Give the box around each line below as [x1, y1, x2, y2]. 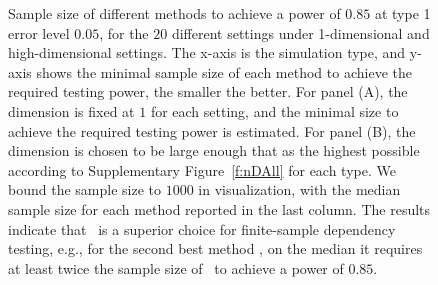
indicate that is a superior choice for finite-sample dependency [8, 218, 396, 239]
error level [8, 22, 70, 43]
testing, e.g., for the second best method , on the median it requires [8, 238, 423, 259]
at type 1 [374, 3, 431, 23]
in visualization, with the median [198, 179, 401, 200]
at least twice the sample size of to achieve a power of [8, 257, 344, 278]
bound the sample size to [8, 179, 161, 200]
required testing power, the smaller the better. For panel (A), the [8, 81, 408, 102]
